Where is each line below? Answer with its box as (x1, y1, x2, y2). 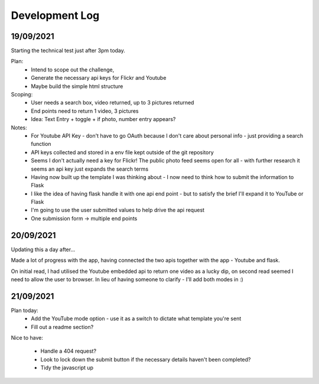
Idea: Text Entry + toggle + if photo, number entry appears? (31, 116, 176, 123)
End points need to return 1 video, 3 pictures (31, 107, 139, 115)
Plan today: (11, 307, 38, 314)
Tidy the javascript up (40, 364, 94, 372)
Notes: (11, 124, 27, 131)
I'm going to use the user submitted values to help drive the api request (31, 207, 205, 214)
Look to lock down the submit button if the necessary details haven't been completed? (40, 356, 251, 363)
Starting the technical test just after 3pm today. (11, 47, 125, 54)
